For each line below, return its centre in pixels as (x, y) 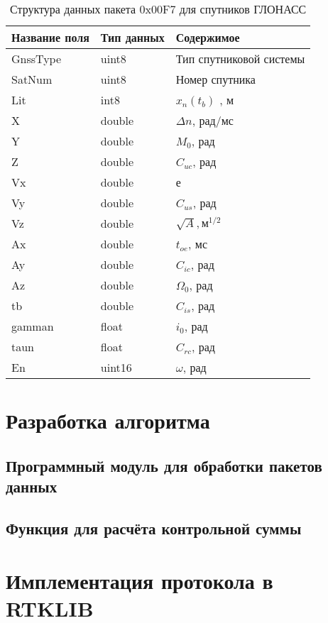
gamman (33, 326)
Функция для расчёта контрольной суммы (154, 528)
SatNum (32, 79)
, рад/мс (213, 120)
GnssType (37, 59)
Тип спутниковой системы (240, 59)
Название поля (50, 37)
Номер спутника (215, 79)
